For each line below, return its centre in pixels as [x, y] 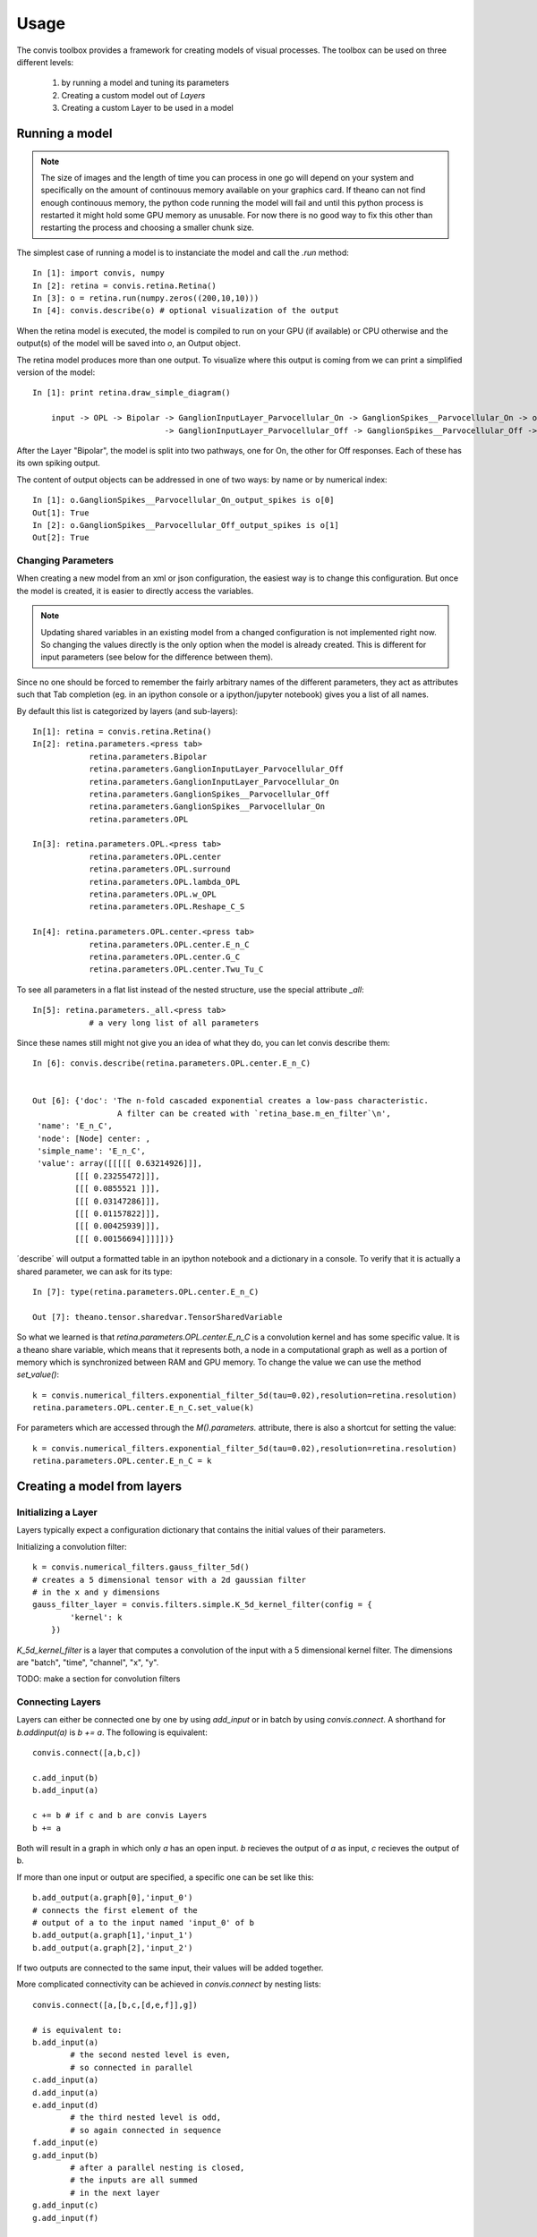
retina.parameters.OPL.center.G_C [165, 957]
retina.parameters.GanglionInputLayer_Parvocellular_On [214, 782]
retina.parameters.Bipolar [148, 757]
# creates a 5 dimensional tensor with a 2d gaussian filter [169, 1580]
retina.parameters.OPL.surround [160, 869]
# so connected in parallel [132, 2067]
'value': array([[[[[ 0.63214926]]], [120, 1164]
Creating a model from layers [99, 1487]
